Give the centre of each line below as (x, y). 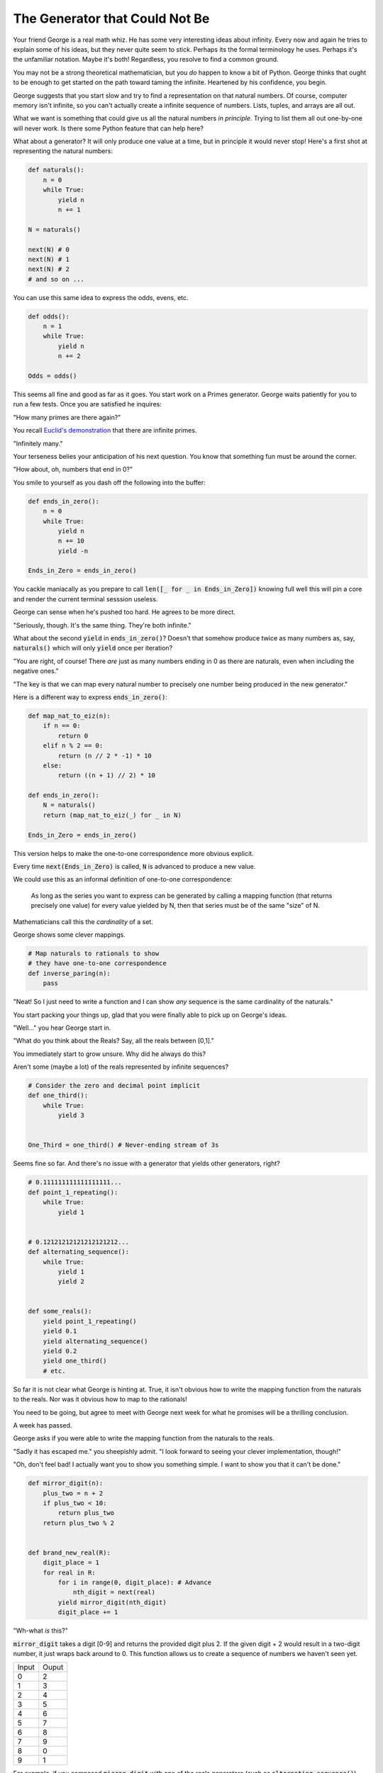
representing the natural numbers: (63, 151)
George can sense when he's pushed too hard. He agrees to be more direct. (124, 612)
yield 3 (71, 1116)
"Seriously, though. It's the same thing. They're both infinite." (102, 625)
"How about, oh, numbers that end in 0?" (73, 469)
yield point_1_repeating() (90, 1321)
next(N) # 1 (49, 259)
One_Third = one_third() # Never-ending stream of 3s (123, 1145)
